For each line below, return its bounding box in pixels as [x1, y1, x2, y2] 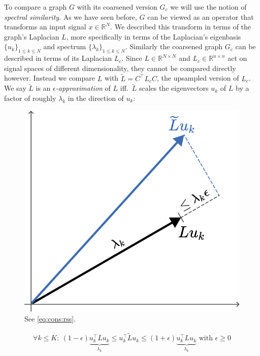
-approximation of [55, 83, 111, 93]
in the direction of [68, 92, 124, 103]
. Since [121, 53, 142, 63]
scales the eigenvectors [139, 83, 209, 93]
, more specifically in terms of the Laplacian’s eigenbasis [66, 31, 241, 42]
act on [227, 53, 247, 63]
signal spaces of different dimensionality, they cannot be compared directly [4, 62, 236, 73]
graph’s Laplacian [4, 31, 59, 42]
